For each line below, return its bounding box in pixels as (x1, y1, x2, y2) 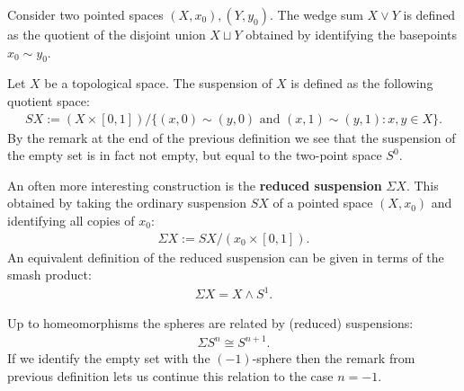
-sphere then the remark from (252, 349, 415, 368)
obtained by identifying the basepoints (245, 25, 457, 43)
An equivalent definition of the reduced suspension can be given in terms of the (7, 247, 444, 266)
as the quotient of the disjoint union (7, 25, 206, 43)
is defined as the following (290, 74, 433, 93)
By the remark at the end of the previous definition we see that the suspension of (7, 128, 456, 147)
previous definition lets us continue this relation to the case (7, 367, 334, 386)
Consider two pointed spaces (7, 5, 164, 23)
